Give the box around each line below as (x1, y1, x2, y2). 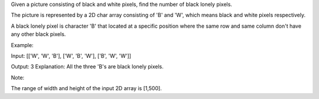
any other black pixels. (11, 31, 66, 38)
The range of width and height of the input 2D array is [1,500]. (11, 85, 162, 92)
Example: (11, 41, 34, 48)
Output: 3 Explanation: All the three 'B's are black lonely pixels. (11, 63, 164, 70)
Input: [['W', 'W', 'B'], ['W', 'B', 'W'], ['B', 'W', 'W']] (11, 52, 131, 59)
